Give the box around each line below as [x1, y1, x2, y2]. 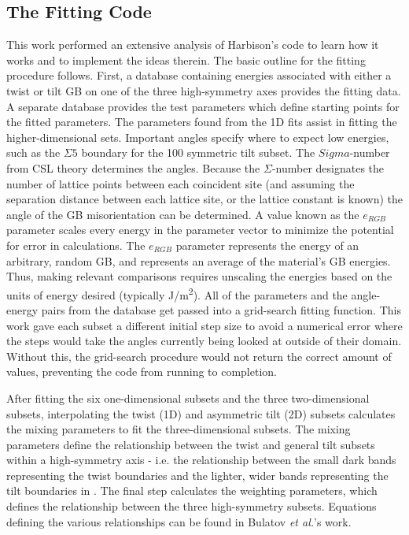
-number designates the [271, 159, 385, 176]
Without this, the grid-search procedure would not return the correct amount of [6, 347, 392, 364]
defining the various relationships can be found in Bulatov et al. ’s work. [6, 513, 352, 529]
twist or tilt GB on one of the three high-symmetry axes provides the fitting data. [6, 82, 401, 98]
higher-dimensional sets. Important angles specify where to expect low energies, [6, 128, 389, 145]
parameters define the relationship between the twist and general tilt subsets [6, 436, 375, 452]
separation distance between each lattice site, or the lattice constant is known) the [6, 191, 403, 207]
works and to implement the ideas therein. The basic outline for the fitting [6, 51, 366, 68]
